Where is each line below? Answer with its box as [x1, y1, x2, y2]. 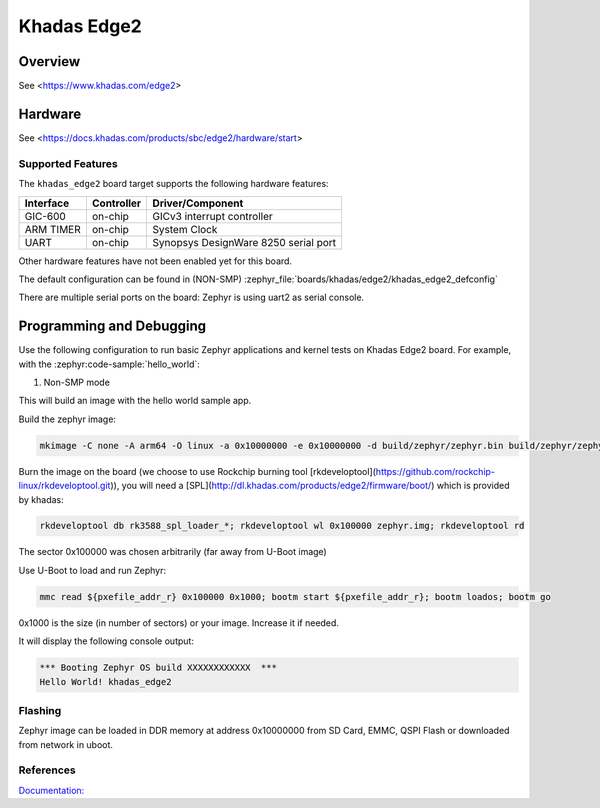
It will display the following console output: [18, 635, 195, 647]
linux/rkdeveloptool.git [18, 480, 111, 492]
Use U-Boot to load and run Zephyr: [18, 564, 167, 576]
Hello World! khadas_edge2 [39, 676, 172, 687]
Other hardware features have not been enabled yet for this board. [18, 255, 293, 267]
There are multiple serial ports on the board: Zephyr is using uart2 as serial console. [18, 291, 365, 304]
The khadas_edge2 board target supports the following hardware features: [18, 178, 329, 190]
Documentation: [18, 784, 85, 796]
